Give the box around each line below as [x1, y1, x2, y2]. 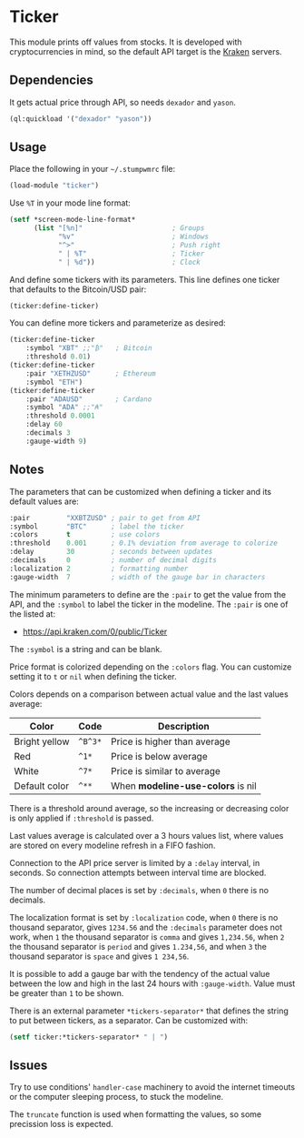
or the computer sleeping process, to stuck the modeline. [9, 1092, 224, 1103]
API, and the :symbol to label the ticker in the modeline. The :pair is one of [9, 599, 289, 609]
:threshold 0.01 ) [25, 352, 92, 361]
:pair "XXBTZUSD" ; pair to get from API [9, 513, 201, 522]
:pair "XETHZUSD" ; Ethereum [25, 368, 156, 378]
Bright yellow [14, 735, 70, 748]
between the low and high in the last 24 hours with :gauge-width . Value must [9, 978, 296, 989]
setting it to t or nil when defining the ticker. [9, 670, 177, 681]
